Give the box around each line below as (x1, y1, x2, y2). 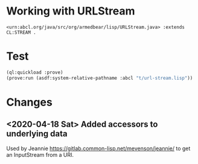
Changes (6, 95, 53, 109)
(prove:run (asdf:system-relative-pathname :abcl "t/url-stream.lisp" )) (6, 75, 193, 81)
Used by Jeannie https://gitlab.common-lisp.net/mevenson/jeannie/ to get (6, 145, 191, 152)
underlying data (6, 128, 68, 139)
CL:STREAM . (6, 29, 36, 36)
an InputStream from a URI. (6, 151, 74, 158)
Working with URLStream (6, 4, 135, 18)
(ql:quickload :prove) (6, 69, 63, 75)
